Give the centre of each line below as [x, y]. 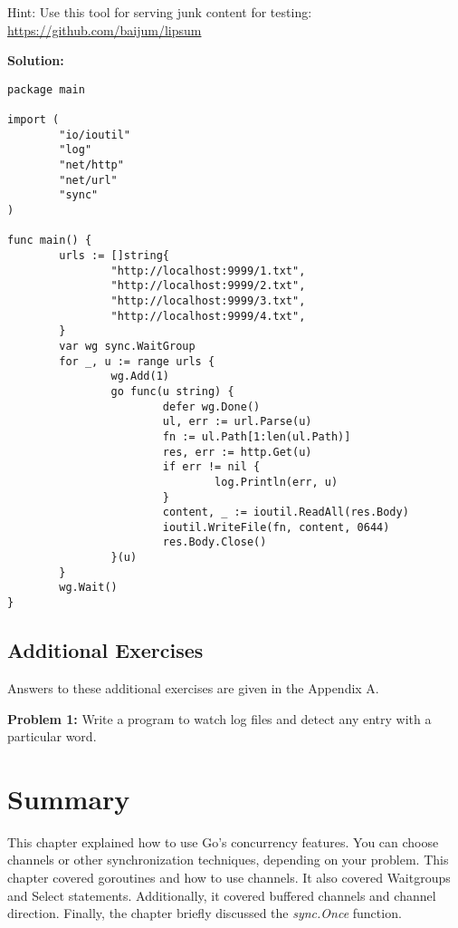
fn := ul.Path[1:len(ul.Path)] [257, 436]
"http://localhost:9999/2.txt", [208, 286]
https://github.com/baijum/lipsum [105, 29]
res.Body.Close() [215, 542]
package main [46, 89]
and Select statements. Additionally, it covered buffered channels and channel [222, 895]
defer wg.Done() [211, 406]
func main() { [50, 241]
